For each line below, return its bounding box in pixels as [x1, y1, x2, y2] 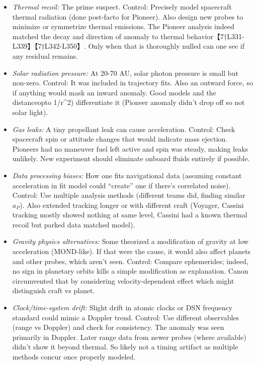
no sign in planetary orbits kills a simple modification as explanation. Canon [12, 266, 248, 276]
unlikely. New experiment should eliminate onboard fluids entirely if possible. [12, 153, 250, 164]
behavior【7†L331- [187, 31, 244, 41]
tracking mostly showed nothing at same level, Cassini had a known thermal [12, 209, 247, 220]
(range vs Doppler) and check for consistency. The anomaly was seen [12, 322, 224, 332]
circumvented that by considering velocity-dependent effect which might [12, 275, 234, 286]
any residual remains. [12, 50, 78, 61]
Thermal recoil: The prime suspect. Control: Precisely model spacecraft [12, 2, 232, 12]
